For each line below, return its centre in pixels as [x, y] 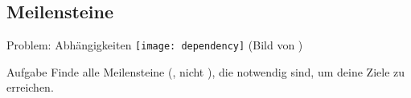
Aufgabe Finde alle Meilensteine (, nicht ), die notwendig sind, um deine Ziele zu [206, 71]
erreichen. [30, 87]
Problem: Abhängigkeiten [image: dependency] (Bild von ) [155, 45]
